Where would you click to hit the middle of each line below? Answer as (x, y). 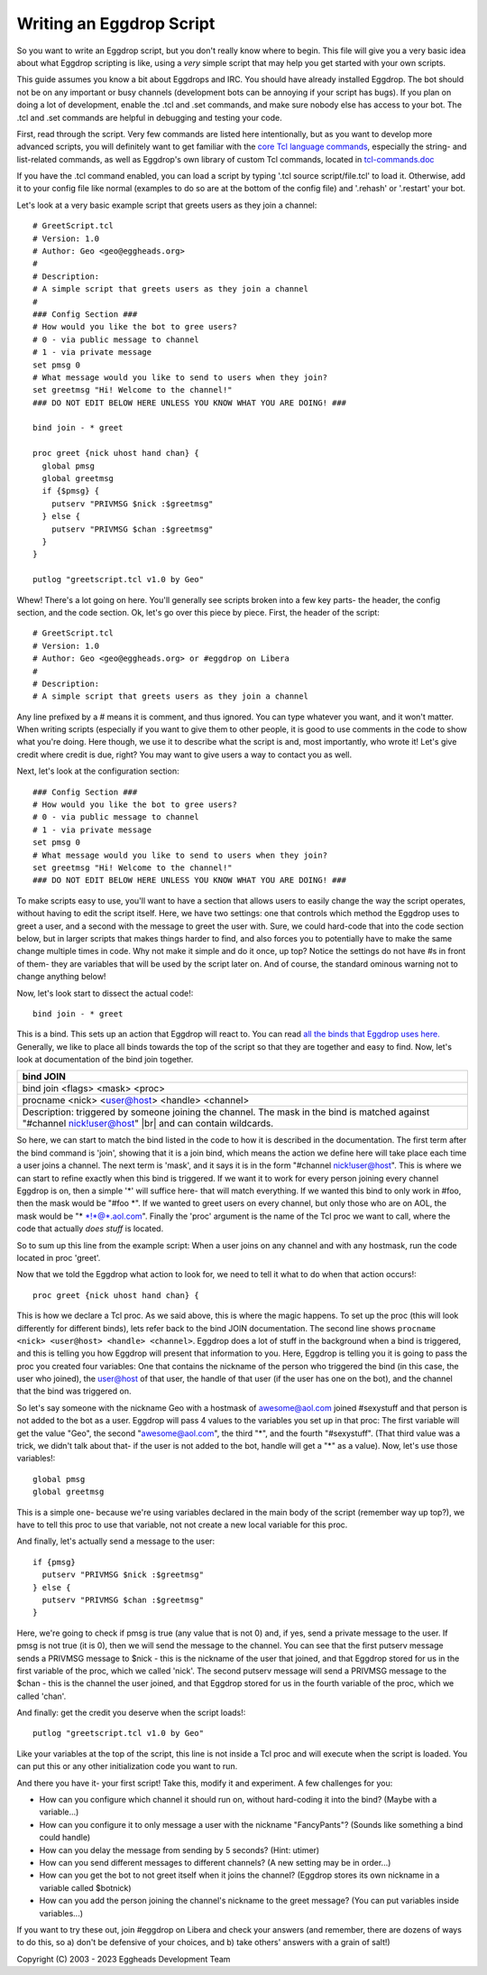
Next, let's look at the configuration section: (98, 771)
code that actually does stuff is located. (90, 1229)
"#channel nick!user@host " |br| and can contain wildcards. (148, 1124)
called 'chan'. (41, 1696)
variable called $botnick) (85, 1887)
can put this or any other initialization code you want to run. (127, 1766)
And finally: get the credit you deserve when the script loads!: (131, 1713)
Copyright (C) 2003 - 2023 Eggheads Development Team (124, 1959)
